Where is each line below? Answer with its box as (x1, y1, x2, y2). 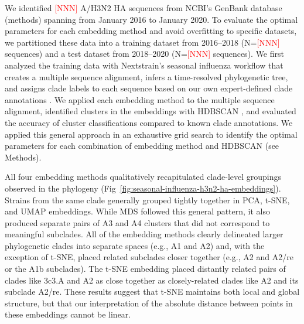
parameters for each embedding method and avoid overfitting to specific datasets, (5, 25, 297, 37)
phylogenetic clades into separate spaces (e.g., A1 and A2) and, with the (5, 239, 265, 251)
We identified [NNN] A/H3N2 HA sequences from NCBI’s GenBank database (5, 2, 282, 13)
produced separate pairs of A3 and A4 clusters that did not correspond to (5, 216, 270, 228)
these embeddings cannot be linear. (5, 308, 131, 320)
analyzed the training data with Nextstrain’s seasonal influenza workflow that (5, 59, 283, 71)
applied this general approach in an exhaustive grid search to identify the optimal (5, 128, 298, 140)
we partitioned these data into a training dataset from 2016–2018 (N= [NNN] (5, 36, 280, 48)
